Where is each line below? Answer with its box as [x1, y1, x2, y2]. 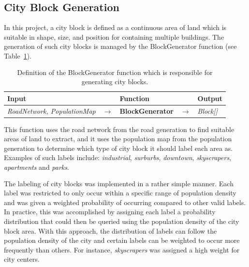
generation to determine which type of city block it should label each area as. [4, 143, 233, 153]
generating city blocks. [81, 76, 148, 87]
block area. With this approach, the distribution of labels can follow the [4, 225, 217, 236]
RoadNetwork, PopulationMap [7, 105, 96, 116]
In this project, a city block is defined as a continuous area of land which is [4, 22, 227, 32]
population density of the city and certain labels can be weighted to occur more [4, 235, 240, 245]
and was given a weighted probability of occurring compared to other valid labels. [4, 197, 246, 207]
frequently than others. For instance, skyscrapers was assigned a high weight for [4, 244, 240, 254]
